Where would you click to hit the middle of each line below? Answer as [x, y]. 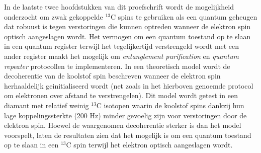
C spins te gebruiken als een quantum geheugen [184, 16]
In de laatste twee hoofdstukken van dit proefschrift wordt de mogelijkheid [119, 7]
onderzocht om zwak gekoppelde [54, 16]
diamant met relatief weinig [47, 105]
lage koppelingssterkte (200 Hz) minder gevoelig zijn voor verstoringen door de [125, 115]
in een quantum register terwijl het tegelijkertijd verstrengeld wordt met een [122, 46]
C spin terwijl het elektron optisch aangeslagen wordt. [149, 145]
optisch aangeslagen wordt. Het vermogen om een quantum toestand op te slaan [127, 36]
